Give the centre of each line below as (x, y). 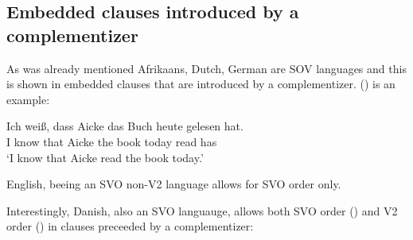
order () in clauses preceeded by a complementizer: (130, 226)
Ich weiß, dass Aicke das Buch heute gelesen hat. (125, 126)
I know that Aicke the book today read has (112, 141)
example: (28, 99)
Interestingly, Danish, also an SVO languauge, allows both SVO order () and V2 (202, 210)
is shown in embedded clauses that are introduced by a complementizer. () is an (201, 84)
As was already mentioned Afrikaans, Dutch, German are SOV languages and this (206, 68)
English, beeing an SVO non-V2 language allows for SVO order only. (174, 184)
